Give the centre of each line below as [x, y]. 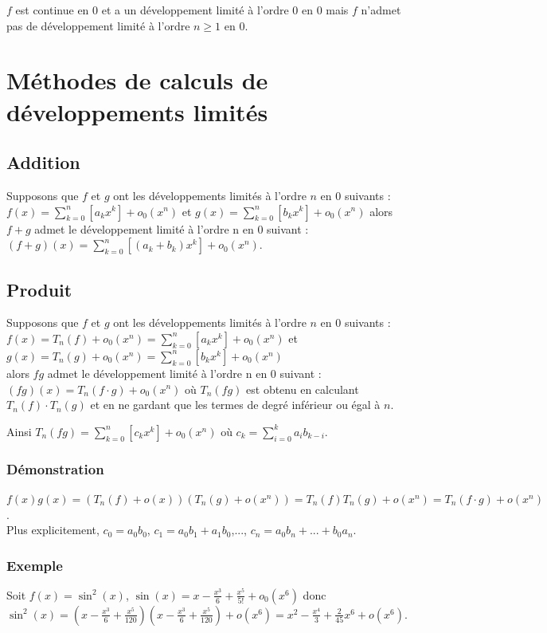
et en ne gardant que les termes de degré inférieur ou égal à [235, 405]
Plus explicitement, [53, 530]
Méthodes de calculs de [137, 80]
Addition [43, 162]
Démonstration [55, 468]
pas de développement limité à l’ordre [98, 25]
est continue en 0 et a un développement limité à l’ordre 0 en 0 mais [182, 10]
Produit [39, 289]
